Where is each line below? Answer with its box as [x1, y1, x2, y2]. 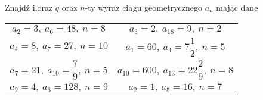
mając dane [216, 1, 258, 13]
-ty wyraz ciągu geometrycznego [85, 1, 202, 13]
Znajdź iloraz [5, 1, 53, 13]
